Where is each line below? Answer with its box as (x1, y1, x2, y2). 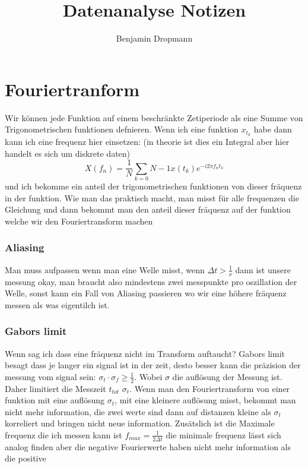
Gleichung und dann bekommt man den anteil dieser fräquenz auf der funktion (5, 203, 291, 216)
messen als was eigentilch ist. (5, 298, 110, 311)
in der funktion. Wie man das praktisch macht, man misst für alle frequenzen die (5, 191, 299, 204)
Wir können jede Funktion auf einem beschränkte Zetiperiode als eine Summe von (5, 111, 303, 124)
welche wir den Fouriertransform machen (5, 214, 153, 227)
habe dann (253, 123, 292, 135)
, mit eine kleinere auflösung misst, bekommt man (115, 394, 296, 406)
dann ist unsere (235, 263, 291, 276)
